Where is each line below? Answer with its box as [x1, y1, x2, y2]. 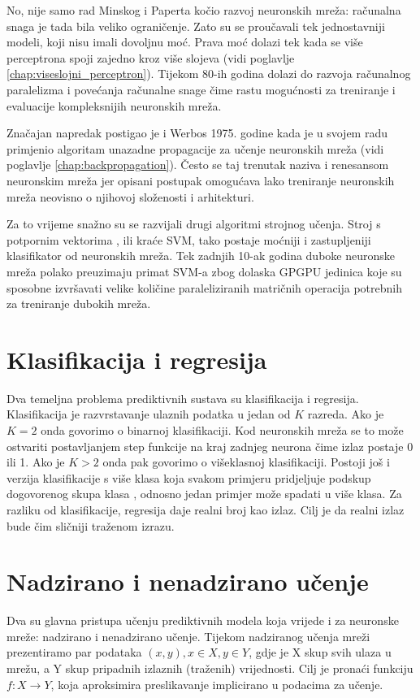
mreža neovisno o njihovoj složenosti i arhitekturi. [6, 188, 254, 205]
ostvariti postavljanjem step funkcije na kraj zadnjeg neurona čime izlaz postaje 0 [6, 437, 414, 454]
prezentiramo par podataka [6, 644, 142, 661]
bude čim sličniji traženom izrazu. [6, 517, 175, 534]
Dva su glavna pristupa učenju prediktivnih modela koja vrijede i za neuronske [6, 612, 399, 629]
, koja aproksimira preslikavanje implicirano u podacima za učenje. [50, 675, 383, 692]
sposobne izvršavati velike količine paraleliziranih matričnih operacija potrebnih [6, 279, 403, 296]
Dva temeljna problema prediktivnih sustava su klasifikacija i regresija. [6, 389, 359, 406]
